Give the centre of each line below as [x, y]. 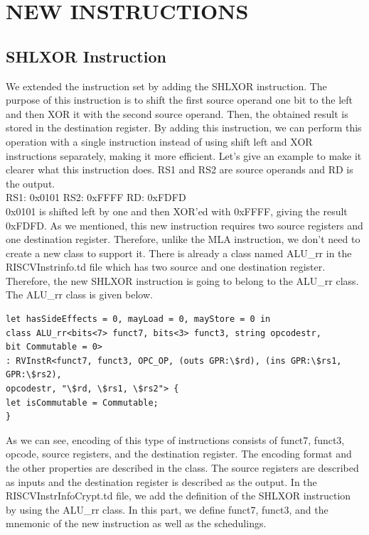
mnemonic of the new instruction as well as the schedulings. [136, 523]
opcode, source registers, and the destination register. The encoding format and [179, 454]
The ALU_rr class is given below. [79, 294]
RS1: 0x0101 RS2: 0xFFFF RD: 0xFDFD [96, 197]
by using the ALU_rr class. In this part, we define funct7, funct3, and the [167, 509]
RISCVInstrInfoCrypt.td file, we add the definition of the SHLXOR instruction [178, 496]
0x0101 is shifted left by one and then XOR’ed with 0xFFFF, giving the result [177, 211]
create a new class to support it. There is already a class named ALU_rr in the [179, 253]
